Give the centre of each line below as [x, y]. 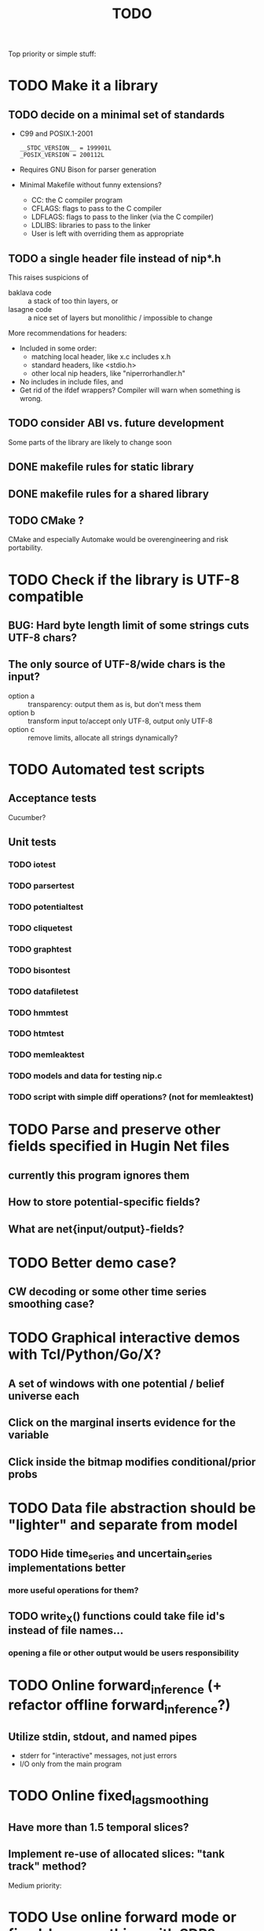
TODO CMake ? [46, 520]
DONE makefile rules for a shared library [109, 494]
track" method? [48, 1867]
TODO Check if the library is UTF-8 [124, 579]
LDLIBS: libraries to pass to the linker [91, 225]
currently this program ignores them [99, 1175]
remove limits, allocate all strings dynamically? [103, 737]
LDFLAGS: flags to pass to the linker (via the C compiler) [123, 217]
